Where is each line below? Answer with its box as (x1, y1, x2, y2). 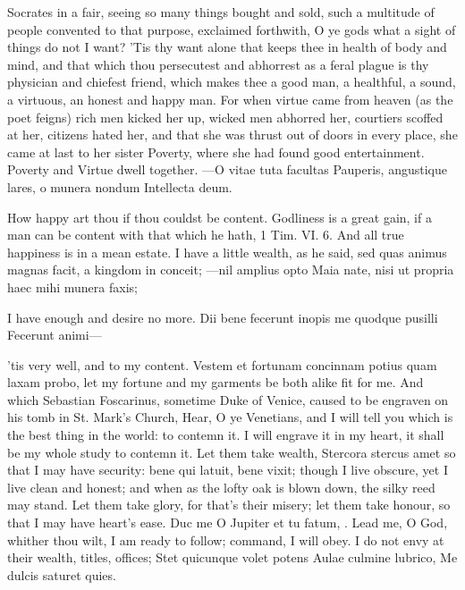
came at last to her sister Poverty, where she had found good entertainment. (7, 142, 425, 161)
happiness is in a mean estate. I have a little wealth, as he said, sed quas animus (7, 242, 447, 261)
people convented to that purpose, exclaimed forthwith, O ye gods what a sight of (7, 20, 456, 38)
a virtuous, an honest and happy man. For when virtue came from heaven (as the (7, 89, 453, 108)
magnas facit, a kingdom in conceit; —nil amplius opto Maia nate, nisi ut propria (7, 260, 454, 279)
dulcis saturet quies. (7, 565, 116, 584)
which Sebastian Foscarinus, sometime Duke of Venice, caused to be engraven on (7, 390, 449, 409)
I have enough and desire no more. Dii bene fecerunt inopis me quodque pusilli (7, 308, 438, 326)
